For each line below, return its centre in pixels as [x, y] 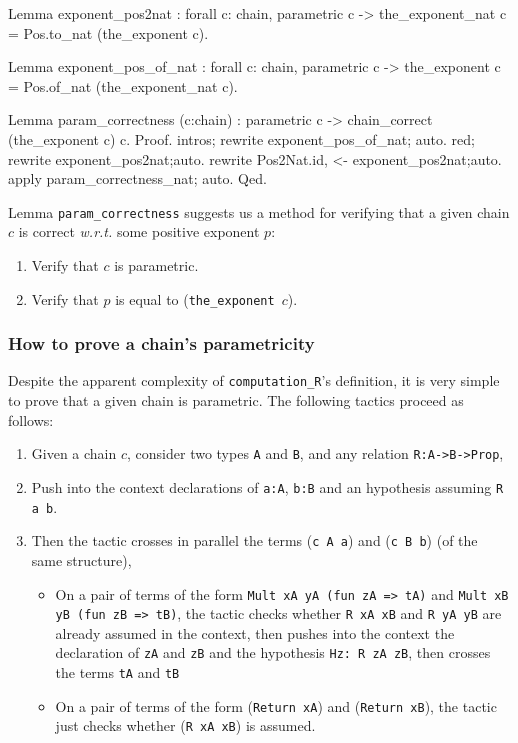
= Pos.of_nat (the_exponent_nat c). [123, 85]
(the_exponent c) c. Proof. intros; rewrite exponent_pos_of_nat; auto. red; [241, 138]
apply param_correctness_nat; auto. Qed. [137, 178]
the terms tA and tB [117, 672]
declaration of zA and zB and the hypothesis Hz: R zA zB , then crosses [273, 652]
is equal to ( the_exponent [195, 298]
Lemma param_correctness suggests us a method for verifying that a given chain [259, 211]
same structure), [81, 559]
